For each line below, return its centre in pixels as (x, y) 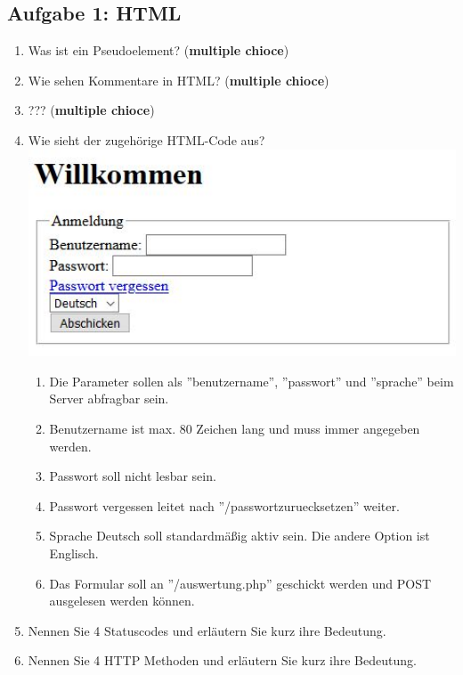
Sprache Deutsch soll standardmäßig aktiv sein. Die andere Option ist (240, 536)
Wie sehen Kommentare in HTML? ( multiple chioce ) (179, 80)
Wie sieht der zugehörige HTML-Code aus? (146, 139)
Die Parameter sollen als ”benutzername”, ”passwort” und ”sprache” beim (252, 381)
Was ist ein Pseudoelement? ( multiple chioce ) (158, 50)
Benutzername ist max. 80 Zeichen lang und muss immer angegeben (235, 428)
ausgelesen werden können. (122, 601)
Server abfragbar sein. (109, 398)
